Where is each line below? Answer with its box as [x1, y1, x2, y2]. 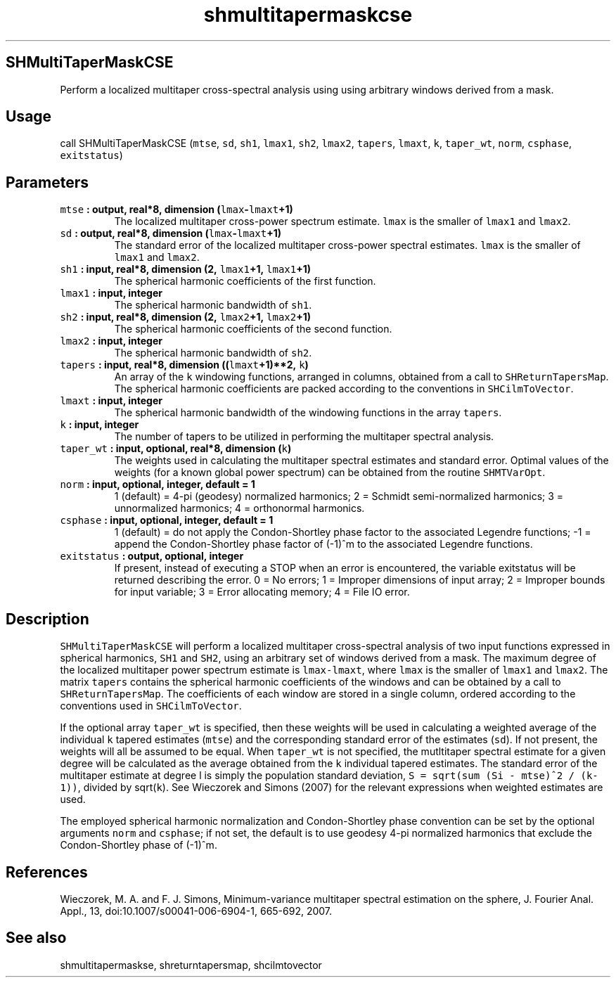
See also [6, 929, 67, 947]
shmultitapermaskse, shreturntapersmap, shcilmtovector [60, 958, 322, 971]
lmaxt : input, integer [60, 394, 162, 407]
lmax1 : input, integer [60, 287, 162, 300]
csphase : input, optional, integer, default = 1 [60, 514, 274, 527]
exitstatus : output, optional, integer [60, 550, 244, 563]
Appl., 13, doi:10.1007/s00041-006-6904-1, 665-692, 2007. [60, 904, 333, 917]
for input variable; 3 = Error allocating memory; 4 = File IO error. [114, 586, 410, 598]
